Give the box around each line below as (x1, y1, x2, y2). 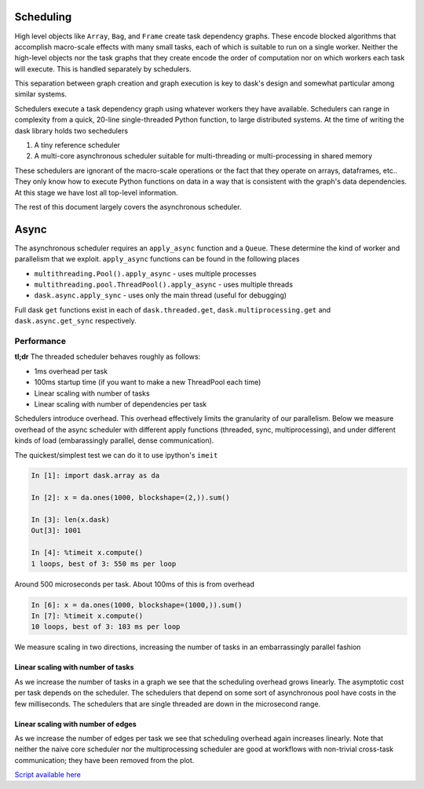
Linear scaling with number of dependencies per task (34, 399, 207, 408)
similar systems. (14, 89, 67, 99)
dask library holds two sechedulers (14, 126, 129, 135)
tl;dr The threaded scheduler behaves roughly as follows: (14, 352, 201, 361)
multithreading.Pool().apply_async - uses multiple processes (34, 268, 257, 278)
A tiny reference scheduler (34, 141, 121, 150)
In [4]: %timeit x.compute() (31, 548, 144, 557)
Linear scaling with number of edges (14, 719, 137, 729)
